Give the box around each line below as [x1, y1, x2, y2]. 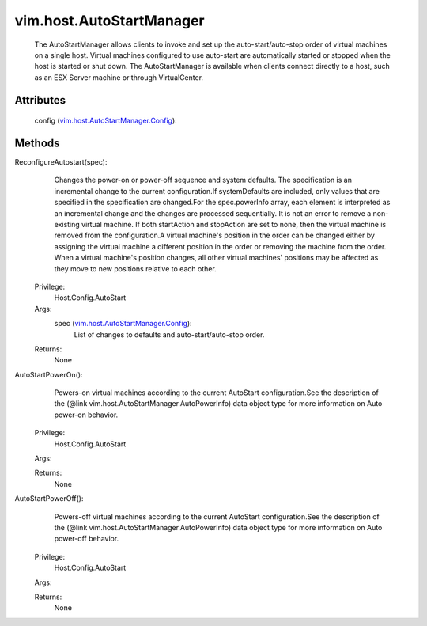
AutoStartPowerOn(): [14, 370, 83, 379]
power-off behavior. [54, 534, 119, 544]
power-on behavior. [54, 410, 119, 419]
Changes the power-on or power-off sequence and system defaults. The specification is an [54, 175, 352, 185]
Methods [14, 136, 60, 150]
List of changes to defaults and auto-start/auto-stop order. [74, 329, 265, 340]
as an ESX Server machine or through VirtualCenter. [34, 72, 204, 82]
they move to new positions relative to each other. [54, 264, 217, 273]
